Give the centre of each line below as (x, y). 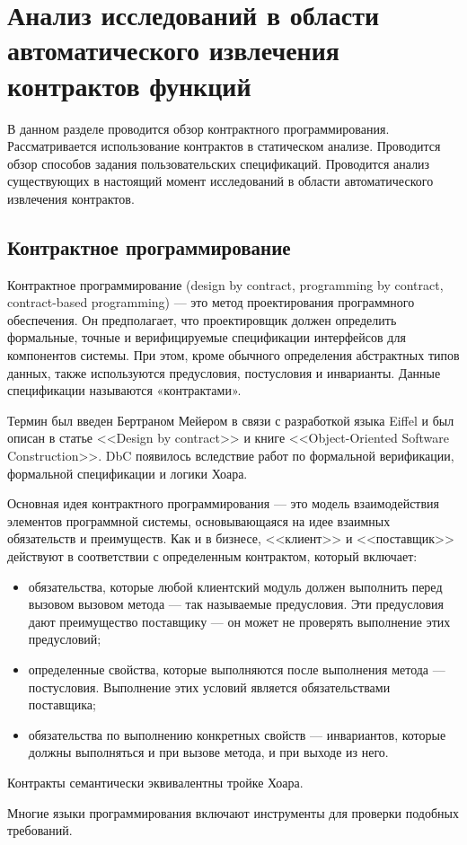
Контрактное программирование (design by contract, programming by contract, (225, 284)
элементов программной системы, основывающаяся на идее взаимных (199, 520)
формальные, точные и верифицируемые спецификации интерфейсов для (207, 337)
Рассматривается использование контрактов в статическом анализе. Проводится (224, 146)
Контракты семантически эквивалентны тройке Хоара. (155, 782)
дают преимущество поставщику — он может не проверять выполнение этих (239, 621)
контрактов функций (129, 85)
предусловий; (65, 639)
